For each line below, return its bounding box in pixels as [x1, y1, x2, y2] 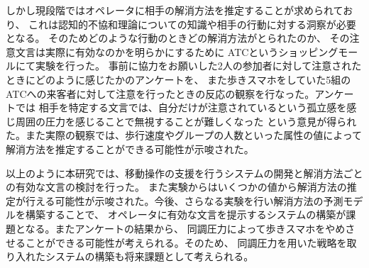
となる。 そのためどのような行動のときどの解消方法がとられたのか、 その [6, 30, 350, 45]
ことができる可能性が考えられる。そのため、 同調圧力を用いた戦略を [25, 235, 347, 250]
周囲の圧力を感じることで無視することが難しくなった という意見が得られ [15, 113, 357, 128]
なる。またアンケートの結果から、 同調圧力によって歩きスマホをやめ [25, 220, 346, 235]
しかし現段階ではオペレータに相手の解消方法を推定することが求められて [6, 3, 343, 17]
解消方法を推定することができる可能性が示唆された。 [6, 141, 254, 156]
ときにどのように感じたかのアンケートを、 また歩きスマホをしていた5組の [6, 72, 351, 86]
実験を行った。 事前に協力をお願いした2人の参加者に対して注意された [35, 58, 362, 73]
